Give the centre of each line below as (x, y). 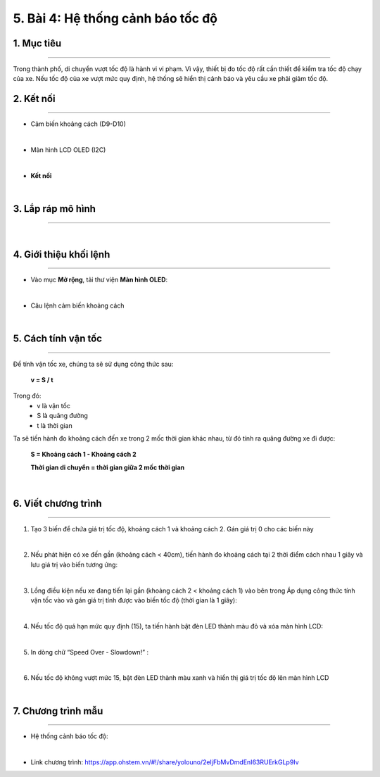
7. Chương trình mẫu (58, 711)
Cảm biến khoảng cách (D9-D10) (78, 124)
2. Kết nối (34, 99)
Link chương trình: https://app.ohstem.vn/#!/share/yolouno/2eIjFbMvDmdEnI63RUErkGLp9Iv (165, 762)
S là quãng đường (62, 416)
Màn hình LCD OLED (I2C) (68, 150)
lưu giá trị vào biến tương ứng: (74, 564)
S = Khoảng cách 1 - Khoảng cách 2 (83, 455)
